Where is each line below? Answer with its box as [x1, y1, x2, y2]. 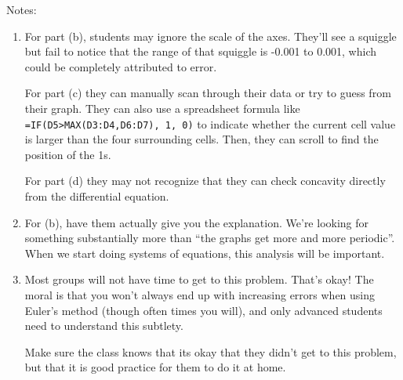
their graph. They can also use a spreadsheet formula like [24, 100, 300, 116]
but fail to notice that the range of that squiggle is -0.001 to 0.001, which [24, 43, 376, 60]
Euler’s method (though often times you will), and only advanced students [24, 302, 383, 318]
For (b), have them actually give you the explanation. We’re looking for [24, 214, 369, 230]
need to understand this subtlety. [24, 317, 183, 334]
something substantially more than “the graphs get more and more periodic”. [24, 230, 395, 246]
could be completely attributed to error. [24, 58, 217, 74]
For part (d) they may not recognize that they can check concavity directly [24, 172, 386, 189]
